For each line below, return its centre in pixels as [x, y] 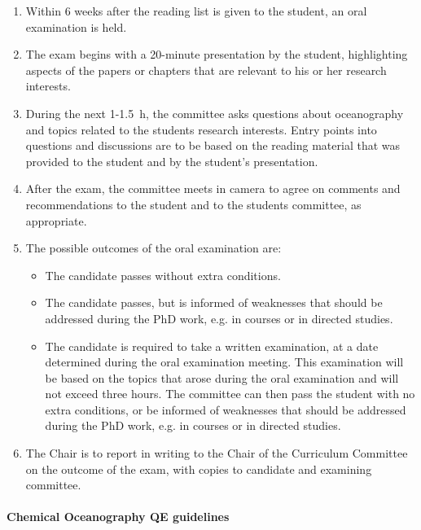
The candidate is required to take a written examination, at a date [212, 346]
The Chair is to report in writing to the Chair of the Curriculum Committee [217, 453]
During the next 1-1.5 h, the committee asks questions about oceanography [215, 113]
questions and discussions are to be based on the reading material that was [213, 145]
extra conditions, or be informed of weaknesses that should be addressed [226, 409]
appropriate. [56, 220]
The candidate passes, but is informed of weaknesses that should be [214, 302]
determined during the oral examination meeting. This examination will [224, 362]
